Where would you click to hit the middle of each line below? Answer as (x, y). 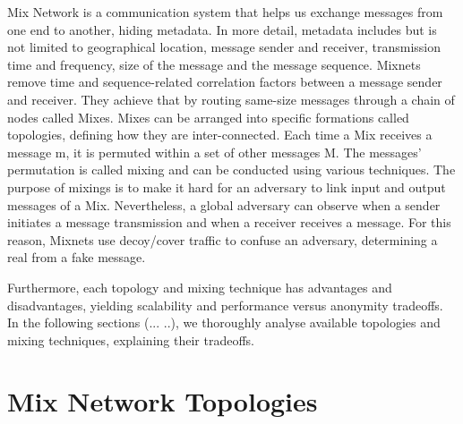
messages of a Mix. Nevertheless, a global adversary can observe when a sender (224, 204)
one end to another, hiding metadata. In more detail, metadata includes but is (222, 29)
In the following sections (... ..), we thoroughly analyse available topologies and (224, 322)
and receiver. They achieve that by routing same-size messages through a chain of (231, 99)
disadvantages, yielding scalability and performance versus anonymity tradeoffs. (225, 305)
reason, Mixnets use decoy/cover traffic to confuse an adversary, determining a (223, 239)
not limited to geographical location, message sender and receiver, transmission (224, 47)
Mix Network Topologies (163, 401)
